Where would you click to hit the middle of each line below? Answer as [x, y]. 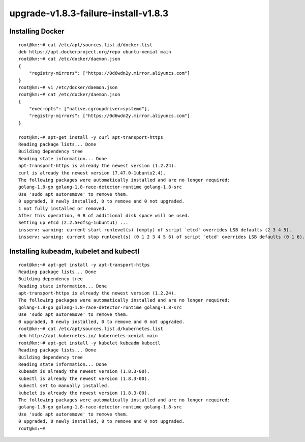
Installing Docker [37, 31]
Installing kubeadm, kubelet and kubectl [74, 251]
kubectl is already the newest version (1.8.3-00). [84, 378]
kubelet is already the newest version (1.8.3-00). [84, 393]
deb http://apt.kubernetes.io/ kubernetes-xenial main [88, 336]
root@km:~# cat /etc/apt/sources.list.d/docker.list [85, 45]
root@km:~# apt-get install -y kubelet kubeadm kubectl [89, 343]
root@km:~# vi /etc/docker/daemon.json [68, 87]
